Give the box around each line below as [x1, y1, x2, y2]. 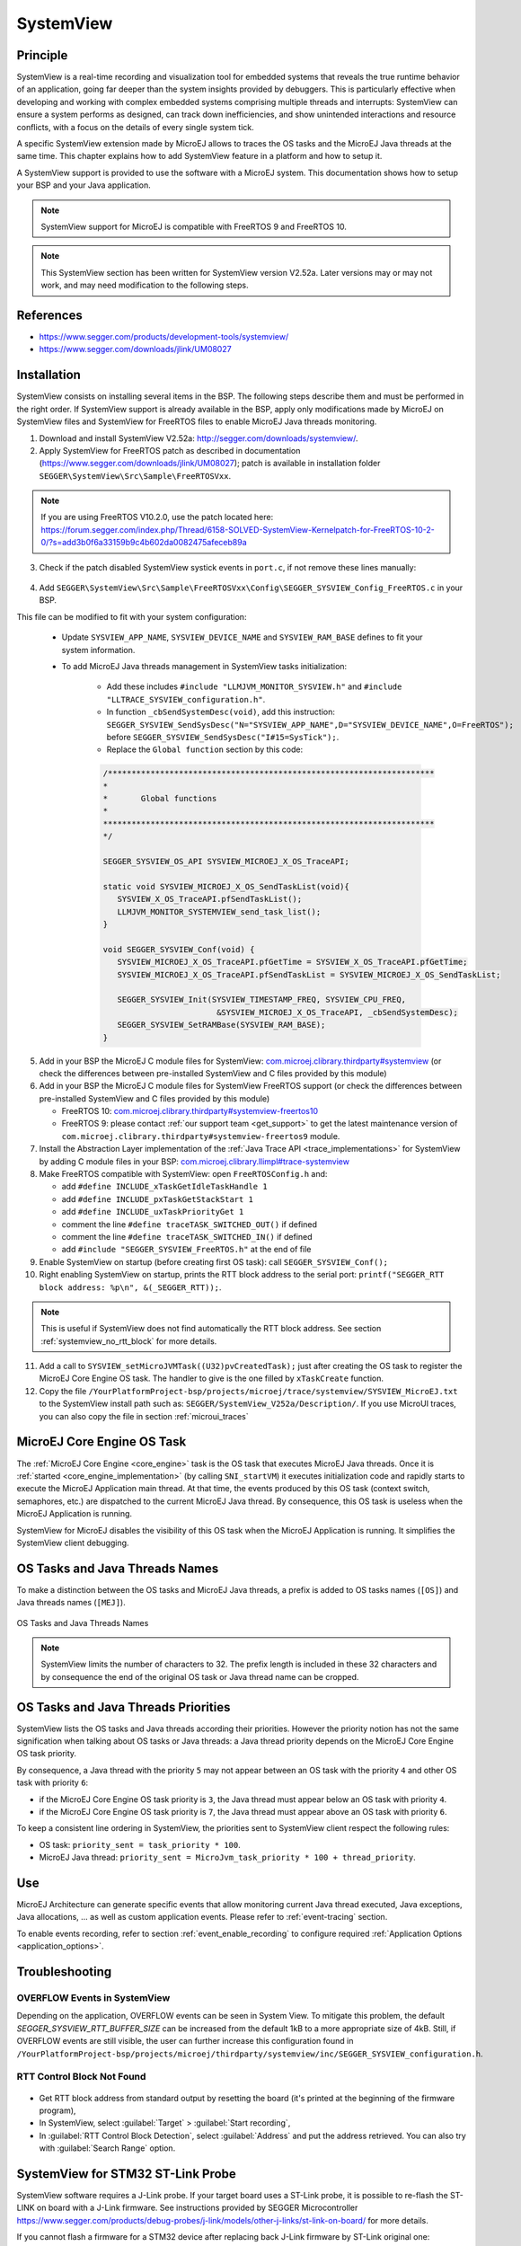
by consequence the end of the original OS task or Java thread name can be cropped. [40, 1671, 359, 1682]
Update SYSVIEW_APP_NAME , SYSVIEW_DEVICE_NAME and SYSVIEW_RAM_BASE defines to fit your [61, 632, 423, 642]
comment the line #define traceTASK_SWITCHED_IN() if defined [61, 1231, 313, 1242]
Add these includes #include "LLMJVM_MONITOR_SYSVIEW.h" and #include [106, 681, 402, 692]
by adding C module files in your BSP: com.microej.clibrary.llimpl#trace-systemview [39, 1155, 350, 1167]
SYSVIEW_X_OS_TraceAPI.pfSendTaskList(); [117, 894, 303, 905]
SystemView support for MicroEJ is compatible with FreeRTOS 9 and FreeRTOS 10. [40, 221, 348, 232]
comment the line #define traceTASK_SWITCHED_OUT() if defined [61, 1218, 318, 1230]
